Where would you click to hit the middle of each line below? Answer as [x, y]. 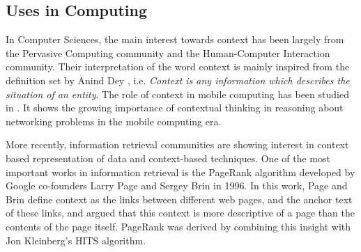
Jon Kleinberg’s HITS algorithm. [76, 240]
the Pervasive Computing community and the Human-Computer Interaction [168, 53]
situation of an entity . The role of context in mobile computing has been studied [177, 94]
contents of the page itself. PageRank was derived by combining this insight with [178, 226]
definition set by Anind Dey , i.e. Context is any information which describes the [178, 80]
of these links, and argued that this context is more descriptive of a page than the [180, 213]
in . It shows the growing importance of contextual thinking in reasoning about [175, 108]
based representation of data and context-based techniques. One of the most [168, 158]
